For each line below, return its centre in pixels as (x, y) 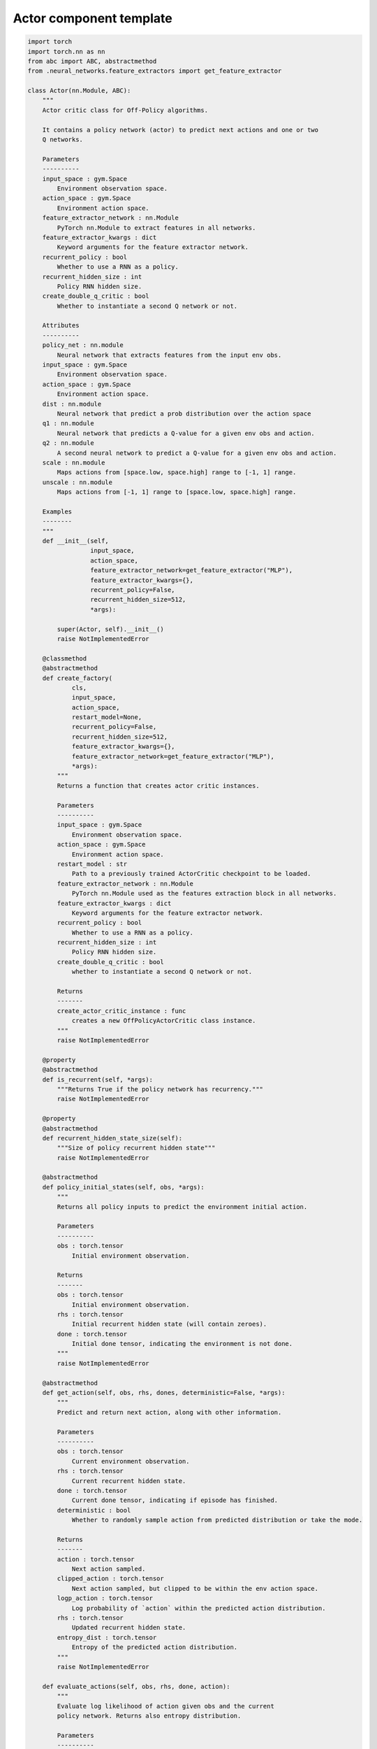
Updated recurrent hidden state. (129, 1628)
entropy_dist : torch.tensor (107, 1637)
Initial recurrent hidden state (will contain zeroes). (169, 1324)
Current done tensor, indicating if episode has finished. (175, 1500)
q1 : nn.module (68, 424)
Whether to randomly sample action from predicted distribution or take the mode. (217, 1520)
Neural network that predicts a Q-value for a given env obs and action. (186, 433)
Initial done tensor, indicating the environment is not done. (182, 1344)
